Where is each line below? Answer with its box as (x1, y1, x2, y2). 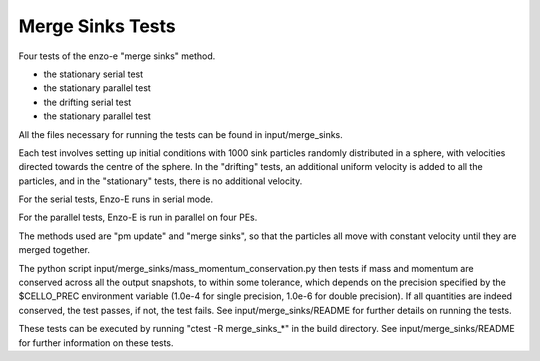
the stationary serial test (43, 68, 144, 80)
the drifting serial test (43, 96, 132, 108)
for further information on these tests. (18, 336, 174, 349)
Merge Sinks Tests (18, 15, 176, 37)
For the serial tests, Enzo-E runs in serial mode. (18, 193, 214, 205)
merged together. (18, 244, 90, 256)
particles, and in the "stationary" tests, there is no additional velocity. (18, 175, 303, 187)
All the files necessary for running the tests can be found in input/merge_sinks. (18, 128, 344, 140)
